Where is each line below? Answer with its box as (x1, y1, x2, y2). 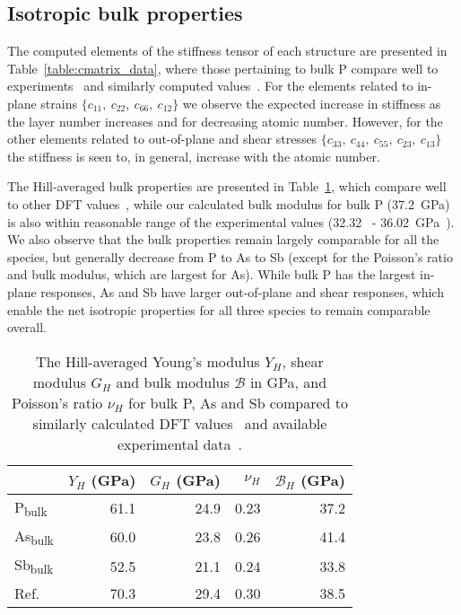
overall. (7, 318, 47, 337)
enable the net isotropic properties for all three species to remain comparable (7, 300, 431, 319)
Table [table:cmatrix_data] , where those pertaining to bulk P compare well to (7, 58, 439, 77)
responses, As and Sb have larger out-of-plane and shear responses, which (40, 282, 444, 301)
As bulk (14, 524, 54, 549)
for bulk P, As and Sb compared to (128, 391, 349, 413)
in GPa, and (249, 371, 327, 392)
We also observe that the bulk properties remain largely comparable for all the (7, 230, 439, 249)
